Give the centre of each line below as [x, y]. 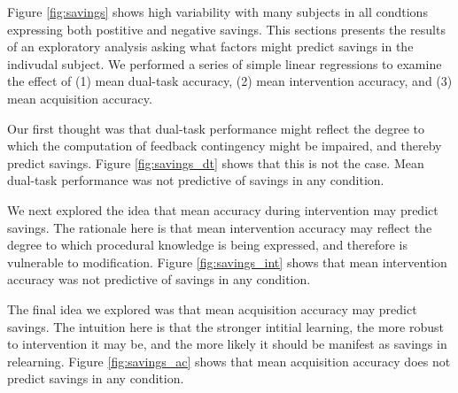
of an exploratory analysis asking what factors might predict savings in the [210, 46]
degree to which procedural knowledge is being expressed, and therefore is [208, 245]
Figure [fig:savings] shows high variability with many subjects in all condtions [217, 12]
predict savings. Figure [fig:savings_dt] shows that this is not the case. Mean [216, 162]
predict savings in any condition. [96, 378]
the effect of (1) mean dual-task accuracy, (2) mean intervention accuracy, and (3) [230, 81]
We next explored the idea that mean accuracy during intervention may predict [223, 209]
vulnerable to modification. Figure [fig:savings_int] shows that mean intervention [227, 262]
